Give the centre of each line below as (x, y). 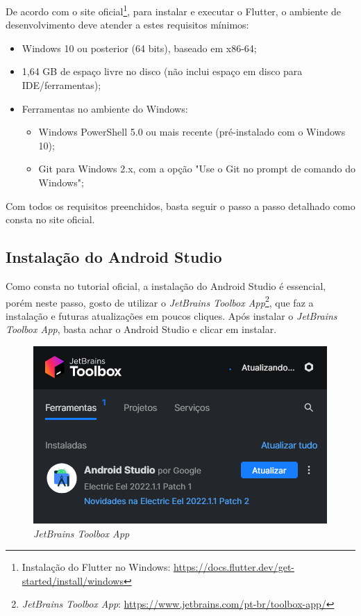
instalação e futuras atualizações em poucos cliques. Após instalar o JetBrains (171, 315)
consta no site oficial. (50, 219)
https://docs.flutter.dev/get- (234, 567)
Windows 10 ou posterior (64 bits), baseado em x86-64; (139, 48)
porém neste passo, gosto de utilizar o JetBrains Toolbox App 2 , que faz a (160, 301)
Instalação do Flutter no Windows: (96, 567)
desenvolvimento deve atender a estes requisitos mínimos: (127, 25)
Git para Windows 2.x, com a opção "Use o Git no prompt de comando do (197, 169)
